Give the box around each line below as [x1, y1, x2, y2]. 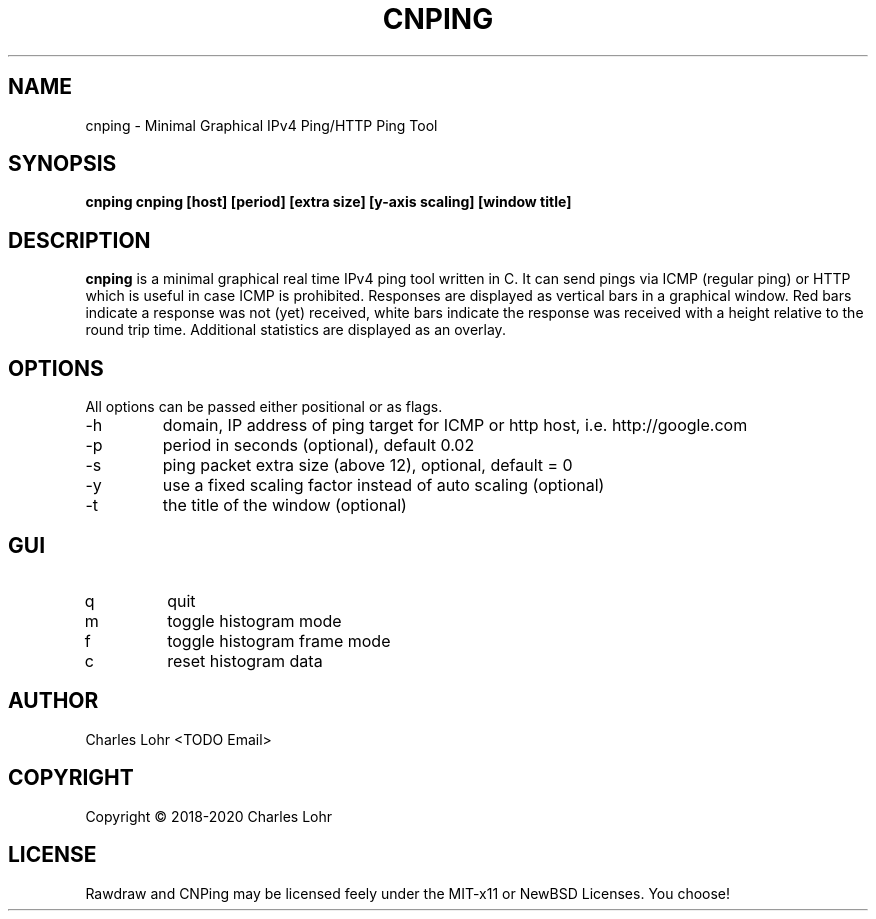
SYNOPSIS [8, 151, 117, 177]
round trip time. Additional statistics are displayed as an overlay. [85, 321, 506, 339]
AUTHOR [8, 688, 99, 714]
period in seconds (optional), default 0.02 [162, 435, 475, 456]
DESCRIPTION [8, 227, 151, 253]
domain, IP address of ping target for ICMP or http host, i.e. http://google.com [162, 415, 748, 436]
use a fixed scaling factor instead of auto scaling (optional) [162, 475, 605, 496]
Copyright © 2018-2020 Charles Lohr [85, 807, 333, 825]
